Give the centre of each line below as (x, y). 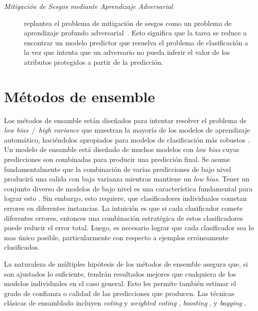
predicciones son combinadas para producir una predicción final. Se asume (117, 159)
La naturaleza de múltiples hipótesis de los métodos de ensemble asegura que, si (126, 264)
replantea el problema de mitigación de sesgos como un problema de (128, 23)
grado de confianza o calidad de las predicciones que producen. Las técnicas (119, 293)
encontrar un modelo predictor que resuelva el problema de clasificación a (136, 42)
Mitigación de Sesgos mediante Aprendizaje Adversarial (88, 6)
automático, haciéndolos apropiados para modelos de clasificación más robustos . (127, 139)
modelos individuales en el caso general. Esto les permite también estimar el (120, 283)
